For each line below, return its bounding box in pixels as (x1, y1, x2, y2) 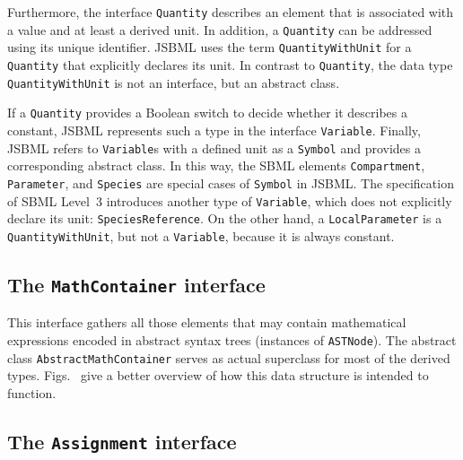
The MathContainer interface (7, 270, 266, 298)
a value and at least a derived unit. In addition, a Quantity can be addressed (7, 20, 432, 39)
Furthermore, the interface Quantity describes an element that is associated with (7, 3, 454, 21)
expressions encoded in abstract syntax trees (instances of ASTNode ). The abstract (7, 330, 457, 349)
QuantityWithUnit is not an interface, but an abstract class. (7, 73, 340, 91)
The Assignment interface (7, 427, 237, 455)
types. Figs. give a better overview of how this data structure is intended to (7, 366, 429, 385)
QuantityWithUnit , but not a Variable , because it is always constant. (7, 226, 395, 245)
